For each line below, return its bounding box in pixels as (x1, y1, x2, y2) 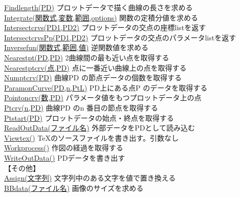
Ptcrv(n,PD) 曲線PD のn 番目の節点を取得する (4, 102, 158, 113)
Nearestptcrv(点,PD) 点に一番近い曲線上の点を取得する (4, 62, 187, 73)
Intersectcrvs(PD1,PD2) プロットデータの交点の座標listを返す (4, 22, 206, 33)
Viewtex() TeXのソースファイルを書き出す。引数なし (4, 132, 179, 143)
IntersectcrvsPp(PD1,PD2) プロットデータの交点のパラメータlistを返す (4, 32, 236, 42)
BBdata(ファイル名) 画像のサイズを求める (4, 182, 144, 193)
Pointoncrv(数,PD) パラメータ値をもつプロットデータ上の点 (4, 92, 202, 103)
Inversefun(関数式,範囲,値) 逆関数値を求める (4, 42, 149, 53)
